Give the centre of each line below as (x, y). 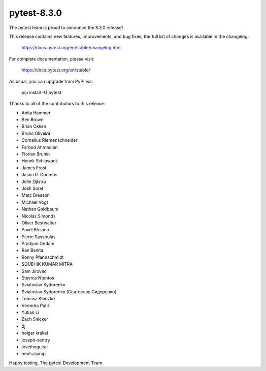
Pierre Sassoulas (39, 237)
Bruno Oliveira (36, 133)
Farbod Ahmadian (39, 147)
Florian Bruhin (36, 154)
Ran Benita (33, 250)
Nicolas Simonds (39, 216)
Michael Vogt (35, 202)
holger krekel (35, 333)
